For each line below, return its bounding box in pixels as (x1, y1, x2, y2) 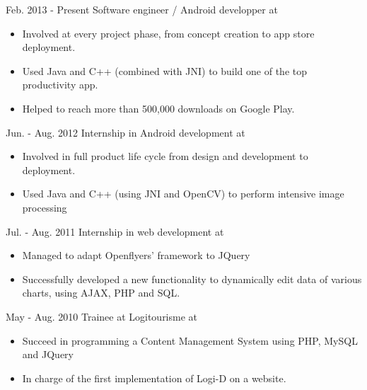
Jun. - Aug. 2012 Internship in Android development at (6, 125, 245, 139)
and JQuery (22, 347, 74, 362)
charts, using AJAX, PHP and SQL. (22, 285, 180, 300)
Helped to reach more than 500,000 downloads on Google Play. (22, 101, 295, 115)
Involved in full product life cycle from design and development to (22, 149, 308, 164)
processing (22, 200, 67, 214)
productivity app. (22, 77, 98, 92)
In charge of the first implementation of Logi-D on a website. (22, 370, 286, 385)
